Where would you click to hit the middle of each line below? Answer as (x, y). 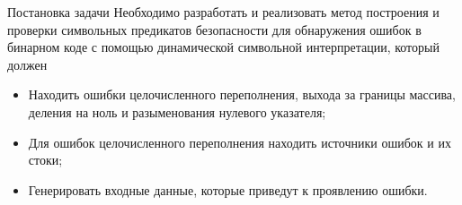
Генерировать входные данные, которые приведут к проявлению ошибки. (228, 189)
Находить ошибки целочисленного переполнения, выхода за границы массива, (242, 94)
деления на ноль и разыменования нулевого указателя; (177, 111)
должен (27, 64)
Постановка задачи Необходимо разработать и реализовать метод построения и (223, 12)
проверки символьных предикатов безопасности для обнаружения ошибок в (214, 29)
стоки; (45, 160)
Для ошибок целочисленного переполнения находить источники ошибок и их (240, 142)
